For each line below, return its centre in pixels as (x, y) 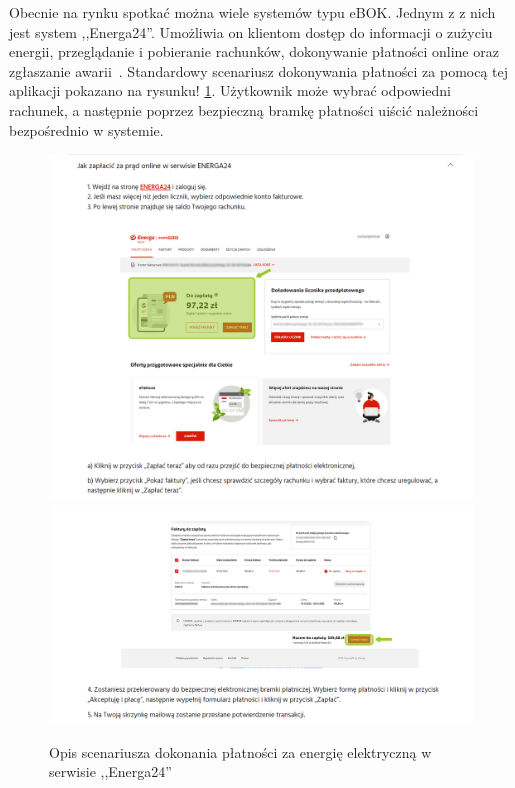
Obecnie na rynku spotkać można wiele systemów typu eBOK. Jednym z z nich (252, 12)
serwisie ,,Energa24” (110, 771)
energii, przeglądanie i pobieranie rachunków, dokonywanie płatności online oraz (254, 51)
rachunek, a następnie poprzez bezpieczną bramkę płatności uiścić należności (244, 109)
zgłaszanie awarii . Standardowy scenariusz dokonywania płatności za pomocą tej (259, 70)
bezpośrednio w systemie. (86, 129)
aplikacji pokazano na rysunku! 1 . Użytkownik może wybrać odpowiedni (230, 90)
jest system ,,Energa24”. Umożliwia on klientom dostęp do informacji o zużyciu (251, 31)
